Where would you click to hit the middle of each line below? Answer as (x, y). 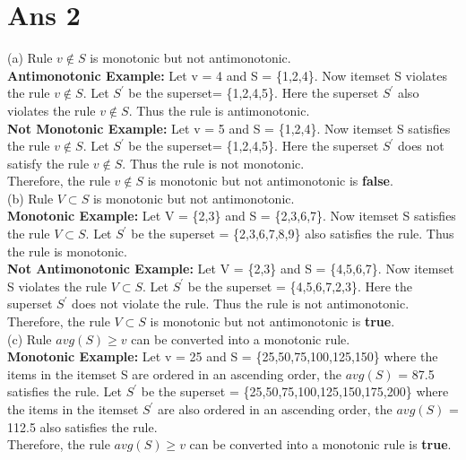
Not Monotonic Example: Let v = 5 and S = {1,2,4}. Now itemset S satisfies (229, 128)
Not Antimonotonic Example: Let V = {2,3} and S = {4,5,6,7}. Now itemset (231, 269)
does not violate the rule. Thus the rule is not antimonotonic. (241, 304)
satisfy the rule (48, 163)
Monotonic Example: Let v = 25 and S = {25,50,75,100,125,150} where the (223, 356)
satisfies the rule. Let (65, 391)
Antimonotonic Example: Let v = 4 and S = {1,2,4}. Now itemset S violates (227, 75)
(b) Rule (30, 198)
